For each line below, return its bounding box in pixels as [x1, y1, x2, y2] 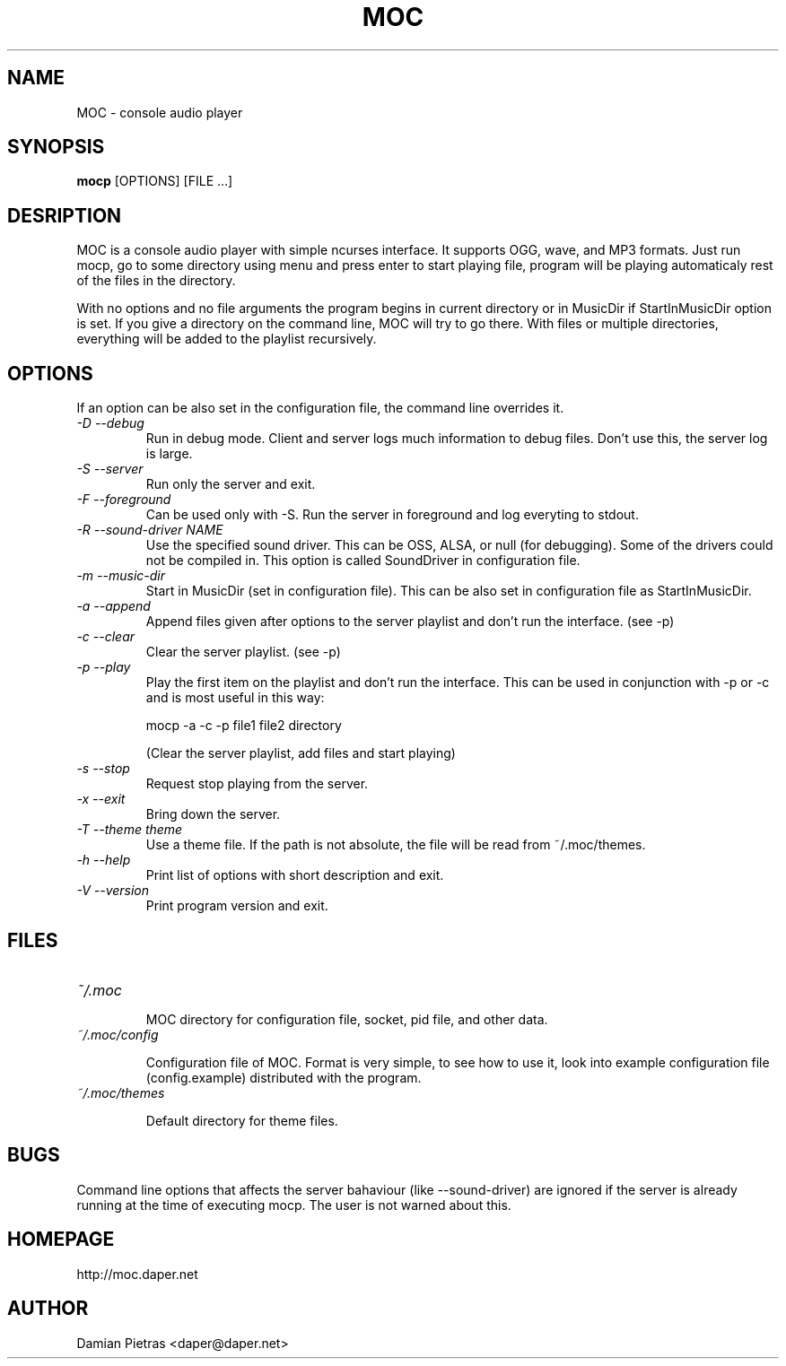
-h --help [76, 852, 131, 868]
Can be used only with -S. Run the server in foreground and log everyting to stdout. [145, 507, 639, 523]
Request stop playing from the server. [145, 776, 369, 792]
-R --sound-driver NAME [76, 522, 223, 538]
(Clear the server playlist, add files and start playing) [145, 745, 456, 761]
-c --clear [76, 629, 135, 645]
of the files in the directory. [76, 273, 236, 289]
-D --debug [76, 415, 144, 431]
